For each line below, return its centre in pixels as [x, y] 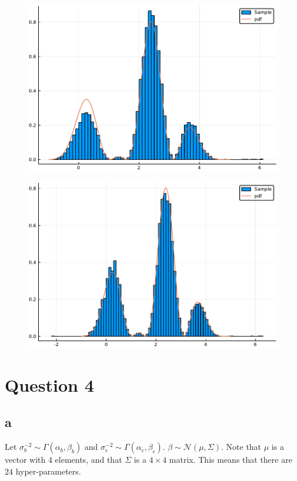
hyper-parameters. [48, 471]
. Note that [241, 447]
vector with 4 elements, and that [64, 460]
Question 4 [49, 384]
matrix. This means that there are [231, 460]
